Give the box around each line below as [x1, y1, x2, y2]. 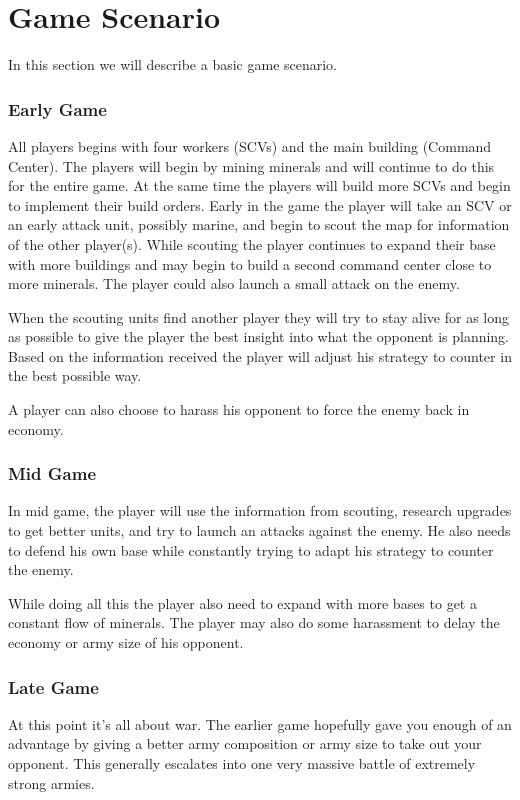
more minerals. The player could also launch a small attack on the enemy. [8, 273, 460, 294]
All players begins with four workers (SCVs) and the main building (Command [8, 135, 492, 156]
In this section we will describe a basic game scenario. [8, 54, 338, 75]
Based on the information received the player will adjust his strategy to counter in [8, 345, 512, 366]
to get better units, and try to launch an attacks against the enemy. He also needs [8, 520, 511, 541]
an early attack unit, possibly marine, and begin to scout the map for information [8, 214, 510, 235]
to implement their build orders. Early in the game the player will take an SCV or [8, 194, 512, 215]
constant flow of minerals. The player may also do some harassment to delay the [8, 612, 500, 633]
